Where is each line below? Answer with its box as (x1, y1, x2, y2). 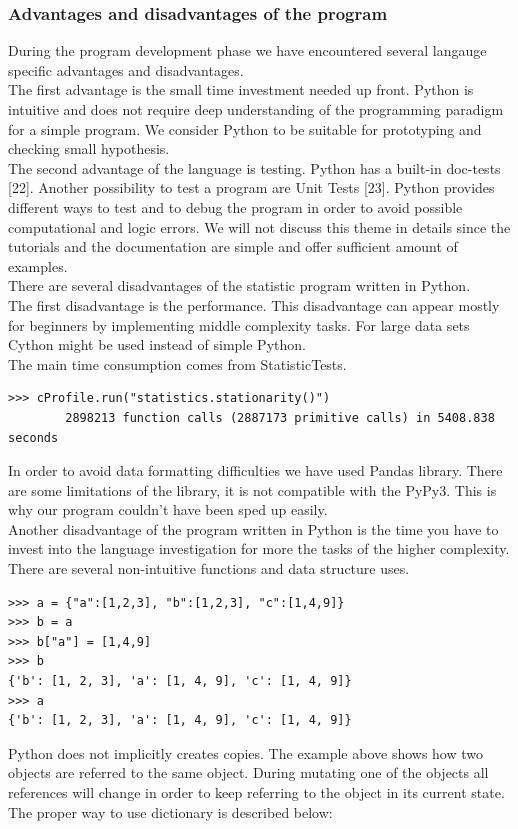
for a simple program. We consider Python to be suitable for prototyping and (8, 118, 482, 139)
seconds (8, 430, 59, 445)
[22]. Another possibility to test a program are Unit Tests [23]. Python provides (8, 177, 495, 198)
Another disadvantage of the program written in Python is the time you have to (8, 518, 499, 539)
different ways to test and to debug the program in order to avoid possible (8, 196, 463, 217)
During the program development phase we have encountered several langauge (8, 40, 487, 61)
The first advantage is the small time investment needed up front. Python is (8, 79, 474, 100)
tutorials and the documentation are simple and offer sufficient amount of (8, 236, 458, 257)
